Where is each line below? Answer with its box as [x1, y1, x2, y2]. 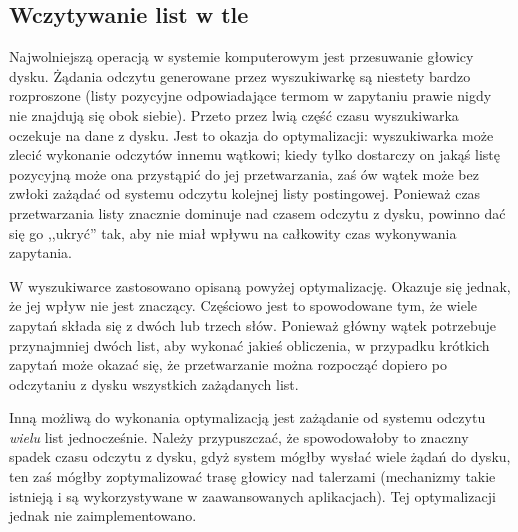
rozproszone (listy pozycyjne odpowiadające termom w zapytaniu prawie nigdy [9, 85, 492, 106]
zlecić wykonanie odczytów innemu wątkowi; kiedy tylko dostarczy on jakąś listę [9, 144, 501, 165]
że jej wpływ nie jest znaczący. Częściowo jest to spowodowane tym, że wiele [9, 295, 478, 316]
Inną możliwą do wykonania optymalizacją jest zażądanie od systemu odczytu [9, 407, 486, 428]
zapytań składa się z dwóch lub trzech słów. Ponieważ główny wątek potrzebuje [9, 314, 497, 335]
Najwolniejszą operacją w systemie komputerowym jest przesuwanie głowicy [9, 46, 474, 67]
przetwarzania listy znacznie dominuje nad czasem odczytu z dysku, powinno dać [9, 202, 506, 223]
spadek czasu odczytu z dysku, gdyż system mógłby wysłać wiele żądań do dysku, [9, 446, 511, 467]
